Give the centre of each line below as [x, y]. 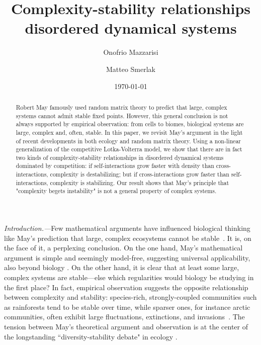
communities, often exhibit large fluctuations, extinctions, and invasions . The [124, 317]
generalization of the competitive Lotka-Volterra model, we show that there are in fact [129, 149]
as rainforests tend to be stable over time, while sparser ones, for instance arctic [127, 307]
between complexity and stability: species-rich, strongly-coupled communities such [130, 297]
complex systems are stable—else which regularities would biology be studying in [129, 277]
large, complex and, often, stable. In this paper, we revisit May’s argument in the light [129, 132]
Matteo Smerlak [131, 69]
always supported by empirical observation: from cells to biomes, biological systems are [130, 124]
